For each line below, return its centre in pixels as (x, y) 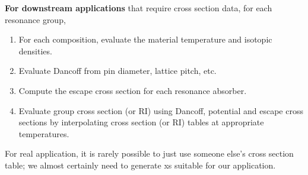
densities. (35, 51)
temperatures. (44, 133)
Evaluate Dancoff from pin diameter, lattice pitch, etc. (118, 71)
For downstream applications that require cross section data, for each (139, 8)
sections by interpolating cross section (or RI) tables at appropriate (141, 122)
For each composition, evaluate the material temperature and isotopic (145, 39)
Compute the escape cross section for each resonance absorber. (133, 90)
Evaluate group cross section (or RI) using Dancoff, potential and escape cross (161, 110)
